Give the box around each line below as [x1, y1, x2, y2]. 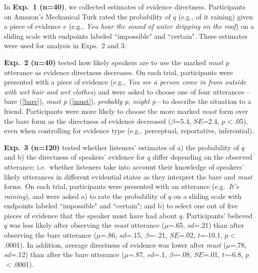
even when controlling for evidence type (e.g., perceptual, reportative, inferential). [4, 125, 254, 136]
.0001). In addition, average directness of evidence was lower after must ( [4, 239, 226, 250]
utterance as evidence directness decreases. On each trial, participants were [4, 67, 233, 77]
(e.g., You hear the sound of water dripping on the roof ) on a [69, 21, 254, 31]
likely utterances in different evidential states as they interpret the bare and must [4, 171, 253, 182]
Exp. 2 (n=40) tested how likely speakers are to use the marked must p [4, 57, 229, 67]
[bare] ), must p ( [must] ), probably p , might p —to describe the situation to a [22, 96, 252, 106]
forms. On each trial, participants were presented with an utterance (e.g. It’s [4, 181, 239, 191]
